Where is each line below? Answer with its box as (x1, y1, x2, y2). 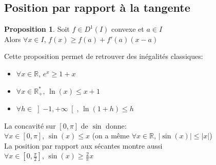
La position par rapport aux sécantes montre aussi (4, 140, 163, 151)
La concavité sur (4, 120, 56, 131)
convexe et (111, 24, 144, 34)
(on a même (92, 130, 129, 141)
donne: (106, 120, 127, 131)
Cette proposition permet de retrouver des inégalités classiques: (4, 51, 203, 61)
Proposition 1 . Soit (4, 24, 70, 34)
